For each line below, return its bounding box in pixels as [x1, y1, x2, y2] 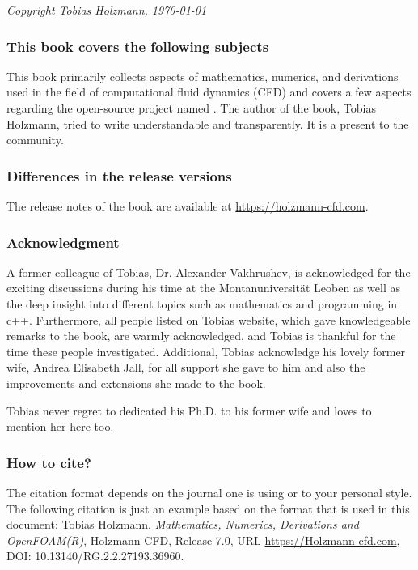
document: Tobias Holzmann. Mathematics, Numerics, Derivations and [6, 516, 359, 533]
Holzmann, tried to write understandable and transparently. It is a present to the [6, 115, 409, 132]
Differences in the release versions [6, 165, 232, 185]
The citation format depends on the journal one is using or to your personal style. [6, 483, 412, 500]
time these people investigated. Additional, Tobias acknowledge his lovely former [6, 342, 406, 359]
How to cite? [6, 452, 91, 472]
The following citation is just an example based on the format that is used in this [6, 500, 410, 517]
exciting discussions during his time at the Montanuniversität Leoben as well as [6, 279, 400, 296]
